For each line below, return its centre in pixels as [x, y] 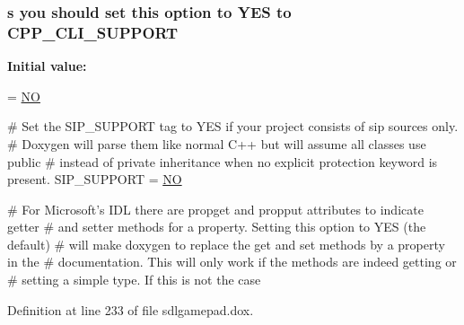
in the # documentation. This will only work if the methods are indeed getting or [232, 262]
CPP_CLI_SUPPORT [93, 32]
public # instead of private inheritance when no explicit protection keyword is [223, 161]
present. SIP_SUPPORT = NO [95, 179]
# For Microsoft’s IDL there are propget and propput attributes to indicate [215, 209]
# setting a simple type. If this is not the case [134, 280]
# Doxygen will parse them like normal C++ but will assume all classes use [217, 143]
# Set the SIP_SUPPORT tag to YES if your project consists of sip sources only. [233, 126]
